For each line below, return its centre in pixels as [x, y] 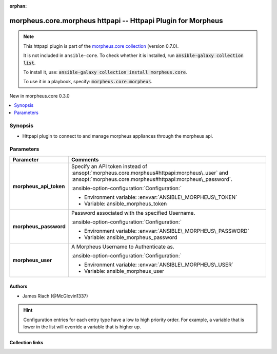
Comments [85, 159]
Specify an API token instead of [109, 166]
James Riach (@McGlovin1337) [55, 296]
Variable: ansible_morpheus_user [124, 271]
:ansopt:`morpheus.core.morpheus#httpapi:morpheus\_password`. [152, 179]
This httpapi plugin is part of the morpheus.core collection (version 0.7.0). [101, 46]
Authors [18, 286]
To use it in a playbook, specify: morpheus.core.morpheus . [88, 82]
